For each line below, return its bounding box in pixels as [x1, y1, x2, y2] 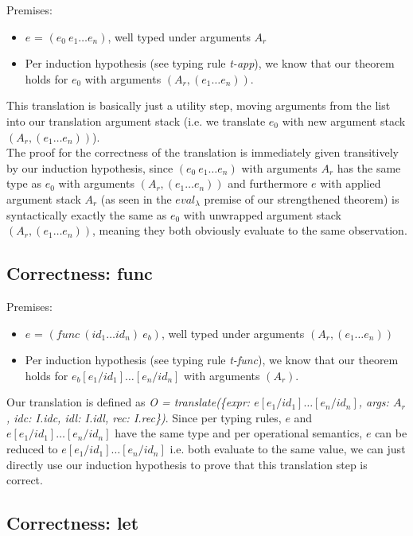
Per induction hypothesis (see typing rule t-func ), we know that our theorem [25, 352, 399, 368]
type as [6, 175, 42, 192]
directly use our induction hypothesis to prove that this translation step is [6, 456, 368, 472]
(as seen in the [100, 190, 172, 207]
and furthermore [228, 175, 308, 192]
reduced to [6, 441, 58, 457]
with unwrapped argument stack [183, 206, 341, 223]
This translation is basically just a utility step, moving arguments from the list [6, 97, 391, 114]
